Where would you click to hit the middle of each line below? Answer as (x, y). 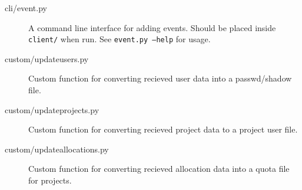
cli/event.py (26, 8)
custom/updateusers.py (47, 58)
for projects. (50, 180)
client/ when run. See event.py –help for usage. (120, 39)
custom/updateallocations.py (57, 149)
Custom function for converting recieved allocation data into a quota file (159, 169)
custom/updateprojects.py (52, 109)
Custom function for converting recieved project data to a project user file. (163, 129)
